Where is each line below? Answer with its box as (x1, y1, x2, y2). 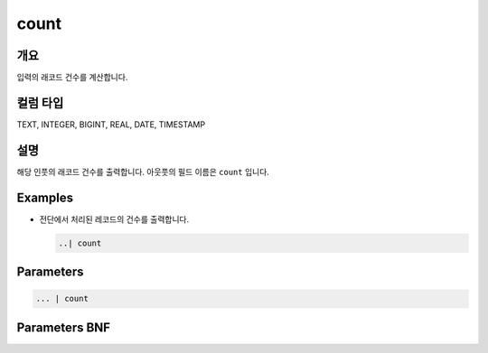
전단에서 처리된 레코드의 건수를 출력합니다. (39, 213, 190, 225)
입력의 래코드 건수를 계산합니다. (16, 72, 128, 83)
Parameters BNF (16, 320, 111, 335)
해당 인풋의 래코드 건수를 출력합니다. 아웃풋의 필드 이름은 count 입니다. (16, 166, 270, 177)
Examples (16, 190, 74, 205)
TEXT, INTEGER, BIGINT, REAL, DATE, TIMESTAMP (16, 118, 206, 130)
